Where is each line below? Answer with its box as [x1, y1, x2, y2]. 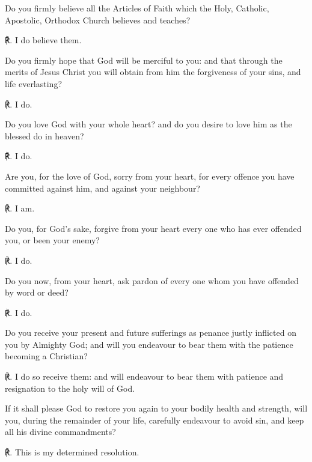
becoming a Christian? [5, 350, 88, 362]
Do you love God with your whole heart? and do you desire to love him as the [5, 118, 292, 130]
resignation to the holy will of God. [5, 381, 135, 394]
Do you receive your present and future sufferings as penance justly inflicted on [5, 326, 296, 339]
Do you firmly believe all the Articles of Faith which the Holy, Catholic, [5, 2, 269, 14]
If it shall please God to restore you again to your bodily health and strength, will [5, 402, 308, 415]
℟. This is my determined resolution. [5, 446, 139, 458]
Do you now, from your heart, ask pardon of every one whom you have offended [5, 274, 299, 287]
